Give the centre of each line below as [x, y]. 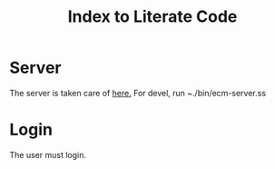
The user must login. [48, 154]
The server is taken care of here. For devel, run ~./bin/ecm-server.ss [137, 93]
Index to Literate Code [152, 17]
